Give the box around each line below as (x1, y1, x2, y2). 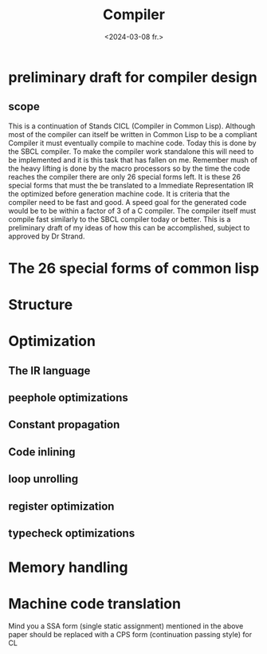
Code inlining (8, 445, 76, 459)
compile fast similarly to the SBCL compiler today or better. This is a (8, 214, 231, 224)
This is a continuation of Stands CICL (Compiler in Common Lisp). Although (8, 121, 256, 131)
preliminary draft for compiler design (8, 68, 257, 86)
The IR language (8, 364, 91, 377)
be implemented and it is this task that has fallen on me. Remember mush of (8, 155, 257, 164)
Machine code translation (8, 595, 182, 613)
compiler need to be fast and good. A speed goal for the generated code (8, 197, 247, 207)
